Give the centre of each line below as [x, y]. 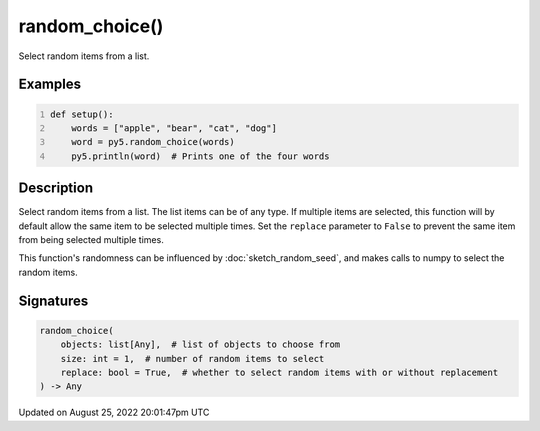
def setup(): [82, 114]
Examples [50, 84]
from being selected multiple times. [91, 239]
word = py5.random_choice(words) [153, 142]
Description [56, 188]
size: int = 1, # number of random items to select [192, 358]
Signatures [53, 300]
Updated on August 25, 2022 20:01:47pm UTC [114, 412]
